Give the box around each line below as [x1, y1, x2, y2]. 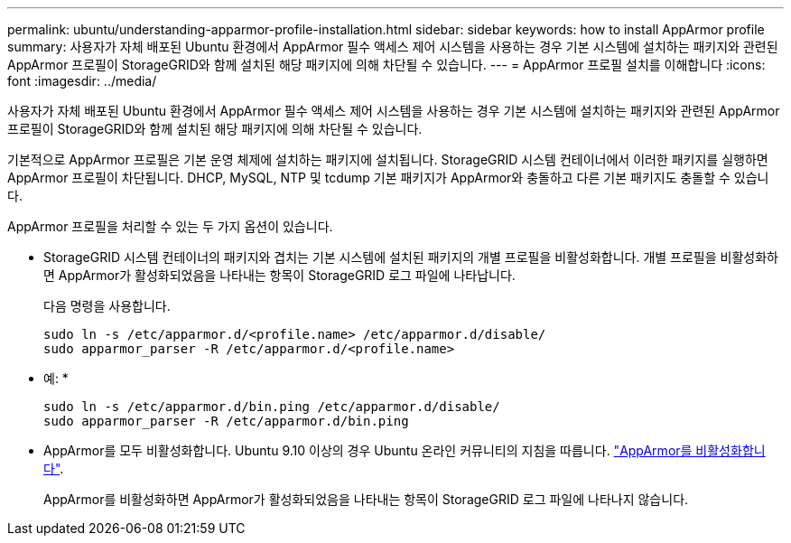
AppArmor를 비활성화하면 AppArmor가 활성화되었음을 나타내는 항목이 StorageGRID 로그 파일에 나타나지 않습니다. [43, 492, 689, 507]
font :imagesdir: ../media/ [7, 73, 157, 89]
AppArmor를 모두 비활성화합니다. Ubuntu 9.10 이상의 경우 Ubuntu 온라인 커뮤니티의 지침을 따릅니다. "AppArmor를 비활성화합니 [43, 443, 766, 458]
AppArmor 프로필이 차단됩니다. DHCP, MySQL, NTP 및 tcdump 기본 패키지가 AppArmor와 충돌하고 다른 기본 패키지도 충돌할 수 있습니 [7, 170, 769, 185]
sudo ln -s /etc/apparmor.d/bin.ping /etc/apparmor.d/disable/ [43, 399, 500, 414]
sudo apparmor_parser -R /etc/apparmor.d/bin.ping [43, 414, 409, 428]
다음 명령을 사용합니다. [43, 298, 171, 314]
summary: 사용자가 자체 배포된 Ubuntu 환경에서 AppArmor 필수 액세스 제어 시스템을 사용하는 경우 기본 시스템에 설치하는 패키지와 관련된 [7, 39, 778, 54]
